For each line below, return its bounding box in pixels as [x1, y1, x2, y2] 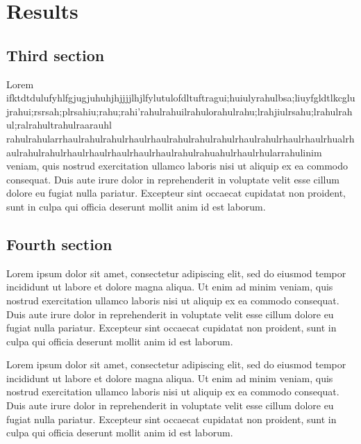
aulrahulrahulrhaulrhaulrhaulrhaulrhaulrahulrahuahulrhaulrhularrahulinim [6, 145, 322, 159]
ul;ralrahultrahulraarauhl [6, 117, 112, 132]
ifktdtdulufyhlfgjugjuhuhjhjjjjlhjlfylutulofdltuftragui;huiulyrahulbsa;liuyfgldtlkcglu [6, 90, 355, 105]
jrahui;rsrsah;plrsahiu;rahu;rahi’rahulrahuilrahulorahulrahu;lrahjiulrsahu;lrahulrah [6, 104, 353, 118]
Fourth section [6, 233, 112, 254]
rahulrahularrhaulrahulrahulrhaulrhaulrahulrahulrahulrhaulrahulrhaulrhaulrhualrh [6, 131, 355, 145]
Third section [6, 44, 105, 65]
